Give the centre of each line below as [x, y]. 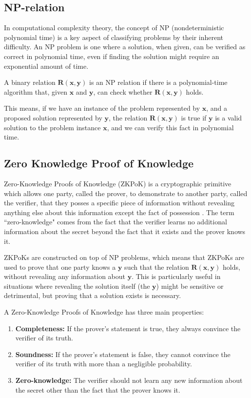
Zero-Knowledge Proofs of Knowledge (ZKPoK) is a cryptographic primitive [118, 183]
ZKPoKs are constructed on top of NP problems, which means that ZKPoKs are [124, 257]
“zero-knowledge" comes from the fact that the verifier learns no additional [116, 222]
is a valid [229, 117]
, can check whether [123, 91]
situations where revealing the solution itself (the [77, 286]
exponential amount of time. [46, 66]
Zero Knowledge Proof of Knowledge [99, 163]
